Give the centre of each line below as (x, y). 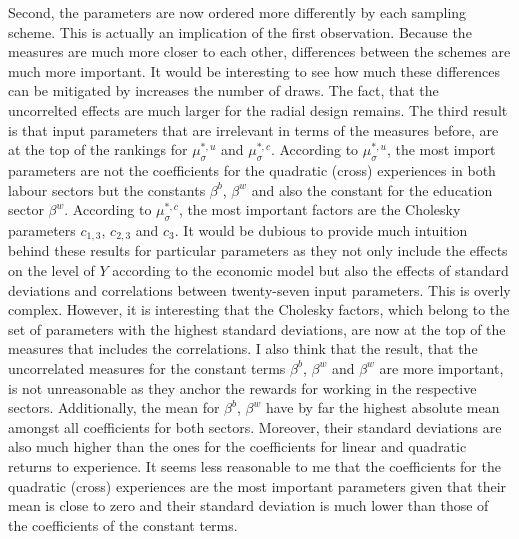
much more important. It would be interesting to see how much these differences (254, 70)
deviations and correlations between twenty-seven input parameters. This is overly (259, 289)
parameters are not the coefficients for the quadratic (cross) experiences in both (252, 169)
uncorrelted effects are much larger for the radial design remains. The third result (258, 109)
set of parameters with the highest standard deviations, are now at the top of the (257, 328)
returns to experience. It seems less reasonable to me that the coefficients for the (254, 465)
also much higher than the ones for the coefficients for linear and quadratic (237, 446)
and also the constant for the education (372, 189)
